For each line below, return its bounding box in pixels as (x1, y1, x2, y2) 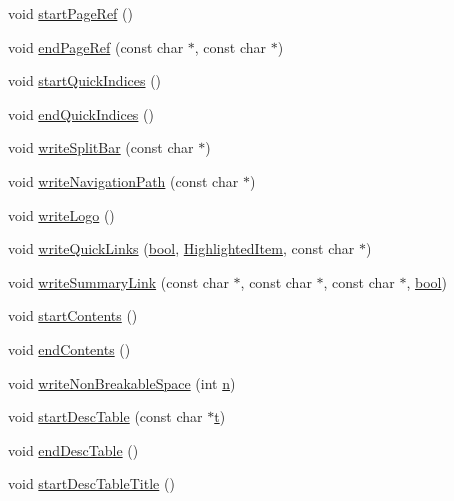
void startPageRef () (8, 3, 133, 23)
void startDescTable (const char (8, 406, 203, 427)
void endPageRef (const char (8, 36, 184, 57)
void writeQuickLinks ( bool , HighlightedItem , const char (8, 238, 355, 259)
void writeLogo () (8, 204, 115, 225)
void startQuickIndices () (8, 70, 162, 91)
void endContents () (8, 338, 131, 359)
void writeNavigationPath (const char (8, 170, 239, 191)
